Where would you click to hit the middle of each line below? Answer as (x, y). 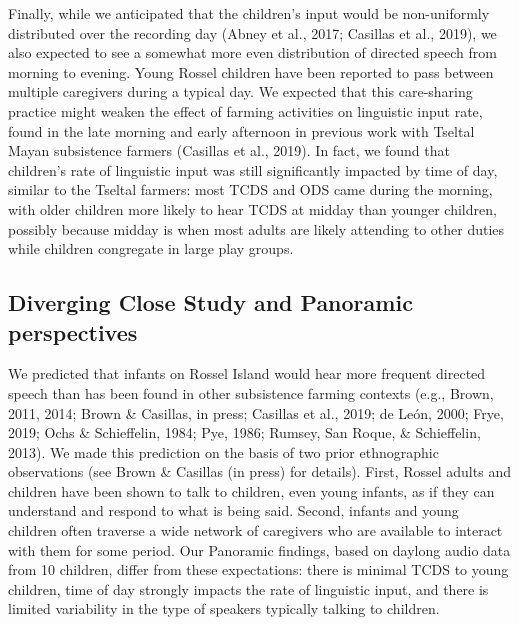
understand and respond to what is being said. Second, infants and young (233, 510)
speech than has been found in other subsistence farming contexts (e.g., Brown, (251, 392)
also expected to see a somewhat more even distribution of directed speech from (252, 52)
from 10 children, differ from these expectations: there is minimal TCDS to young (258, 569)
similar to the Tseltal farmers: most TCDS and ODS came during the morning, (250, 189)
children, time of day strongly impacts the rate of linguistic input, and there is (248, 588)
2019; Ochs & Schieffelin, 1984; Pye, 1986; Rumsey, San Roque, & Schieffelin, (244, 432)
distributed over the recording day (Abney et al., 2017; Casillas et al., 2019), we (252, 32)
